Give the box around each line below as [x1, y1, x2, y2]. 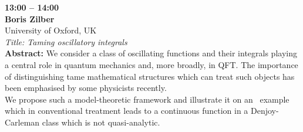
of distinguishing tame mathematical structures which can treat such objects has [5, 70, 295, 82]
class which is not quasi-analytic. [42, 116, 160, 128]
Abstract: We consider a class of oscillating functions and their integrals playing [5, 47, 297, 59]
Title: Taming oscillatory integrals [5, 35, 127, 48]
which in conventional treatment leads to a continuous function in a [5, 104, 248, 117]
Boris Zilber [5, 12, 55, 25]
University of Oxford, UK [5, 24, 97, 36]
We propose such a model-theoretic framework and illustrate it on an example [5, 93, 289, 105]
